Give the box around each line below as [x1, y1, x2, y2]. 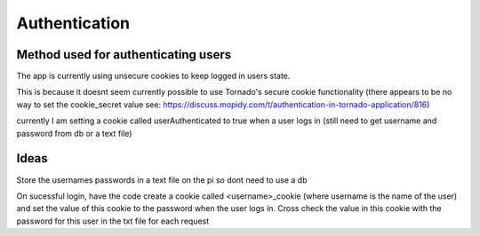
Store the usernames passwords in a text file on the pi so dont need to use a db [16, 174, 308, 185]
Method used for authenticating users [16, 47, 231, 62]
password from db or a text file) [16, 128, 132, 138]
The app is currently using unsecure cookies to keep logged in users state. [16, 71, 291, 82]
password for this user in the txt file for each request [16, 216, 210, 226]
